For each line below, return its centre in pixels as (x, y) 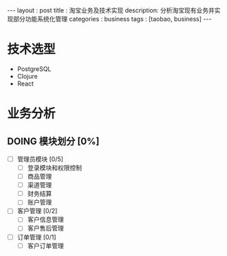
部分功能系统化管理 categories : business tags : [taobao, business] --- (112, 19)
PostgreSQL (34, 69)
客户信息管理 (45, 219)
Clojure (27, 76)
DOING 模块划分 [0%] (53, 141)
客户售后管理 (45, 228)
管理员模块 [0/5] (40, 159)
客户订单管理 (45, 246)
